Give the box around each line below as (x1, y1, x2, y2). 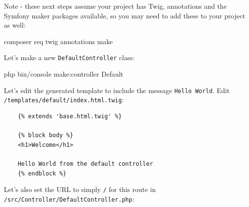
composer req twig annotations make (4, 36, 113, 46)
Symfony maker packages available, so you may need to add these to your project (4, 10, 246, 20)
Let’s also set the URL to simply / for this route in (4, 184, 156, 194)
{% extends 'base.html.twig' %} (17, 112, 122, 120)
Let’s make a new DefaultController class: (4, 52, 135, 63)
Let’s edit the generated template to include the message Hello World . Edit (4, 85, 230, 95)
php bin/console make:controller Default (4, 69, 124, 79)
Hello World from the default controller (17, 160, 153, 167)
